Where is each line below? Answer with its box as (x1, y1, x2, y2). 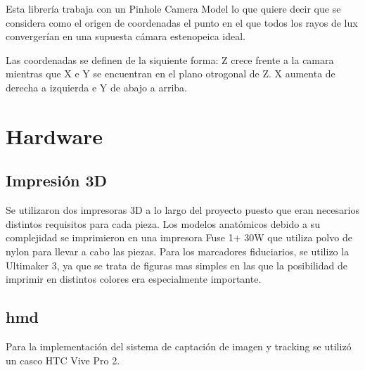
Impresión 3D (6, 170, 108, 191)
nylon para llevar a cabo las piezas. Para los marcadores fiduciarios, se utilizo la (6, 243, 350, 258)
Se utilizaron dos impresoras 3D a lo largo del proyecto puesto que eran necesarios (6, 203, 359, 217)
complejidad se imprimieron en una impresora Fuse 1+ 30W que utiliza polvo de (6, 230, 352, 245)
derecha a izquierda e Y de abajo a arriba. (6, 79, 187, 94)
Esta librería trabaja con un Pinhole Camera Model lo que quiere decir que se (6, 1, 341, 15)
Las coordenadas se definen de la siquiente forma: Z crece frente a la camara (6, 52, 334, 67)
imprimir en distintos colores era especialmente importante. (6, 272, 262, 286)
